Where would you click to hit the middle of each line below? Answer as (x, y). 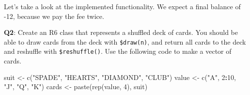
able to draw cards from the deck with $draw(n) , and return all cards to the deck (125, 41)
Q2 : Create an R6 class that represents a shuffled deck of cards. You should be (121, 32)
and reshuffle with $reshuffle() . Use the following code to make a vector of (118, 51)
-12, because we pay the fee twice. (54, 16)
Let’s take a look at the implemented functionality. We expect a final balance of (122, 6)
